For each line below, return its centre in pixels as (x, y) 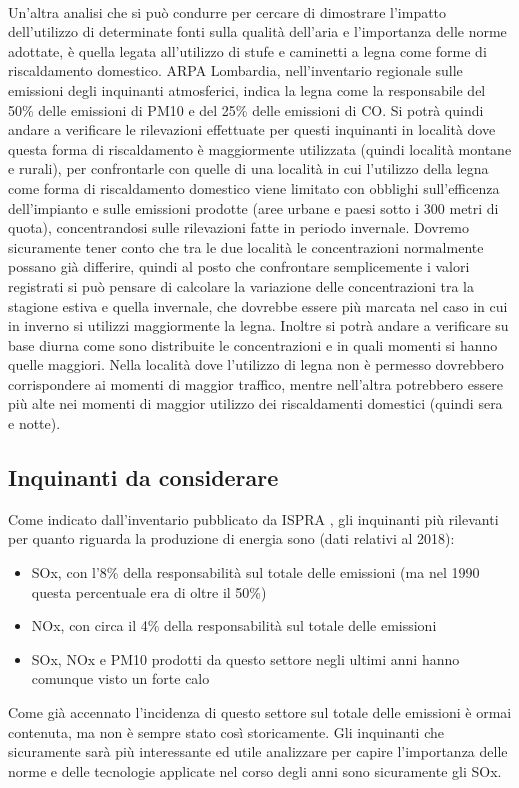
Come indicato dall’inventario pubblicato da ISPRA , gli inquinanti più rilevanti (253, 518)
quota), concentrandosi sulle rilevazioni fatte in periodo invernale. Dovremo (239, 227)
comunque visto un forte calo (120, 678)
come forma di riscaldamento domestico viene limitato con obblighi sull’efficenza (254, 187)
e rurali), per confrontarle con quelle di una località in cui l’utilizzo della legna (248, 168)
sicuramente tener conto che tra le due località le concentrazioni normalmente (246, 246)
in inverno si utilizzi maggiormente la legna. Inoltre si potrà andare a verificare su (258, 325)
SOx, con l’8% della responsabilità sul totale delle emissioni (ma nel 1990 (255, 572)
